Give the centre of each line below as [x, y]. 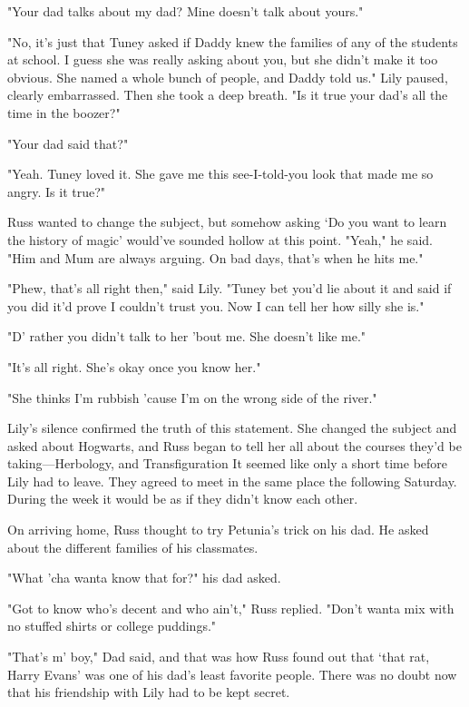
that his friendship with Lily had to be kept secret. [149, 692]
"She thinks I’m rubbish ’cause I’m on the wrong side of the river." [192, 397]
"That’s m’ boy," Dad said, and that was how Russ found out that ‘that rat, [219, 657]
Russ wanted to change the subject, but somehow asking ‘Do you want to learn [227, 222]
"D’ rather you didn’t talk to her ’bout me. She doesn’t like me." [187, 336]
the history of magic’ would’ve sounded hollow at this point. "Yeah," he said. [220, 239]
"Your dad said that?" [68, 143]
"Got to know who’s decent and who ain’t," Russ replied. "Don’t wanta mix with [231, 608]
